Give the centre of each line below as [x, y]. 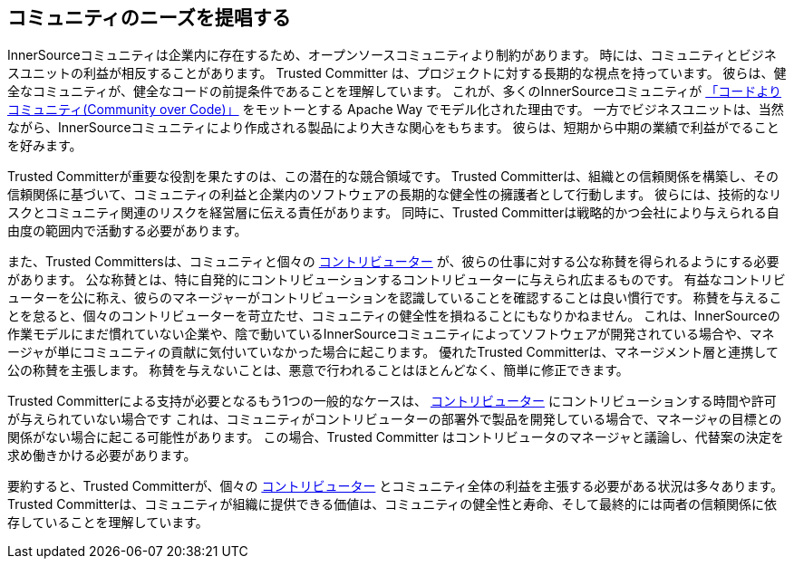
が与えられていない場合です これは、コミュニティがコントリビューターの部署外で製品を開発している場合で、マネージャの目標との [395, 419]
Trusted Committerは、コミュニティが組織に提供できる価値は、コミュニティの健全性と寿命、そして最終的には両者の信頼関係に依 [392, 504]
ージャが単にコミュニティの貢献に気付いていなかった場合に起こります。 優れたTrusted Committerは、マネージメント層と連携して [393, 352]
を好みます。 [45, 146]
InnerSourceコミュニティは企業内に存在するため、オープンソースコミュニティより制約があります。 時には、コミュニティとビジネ [392, 55]
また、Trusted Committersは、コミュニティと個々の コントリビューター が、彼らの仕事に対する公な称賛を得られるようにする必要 [393, 262]
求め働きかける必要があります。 [102, 456]
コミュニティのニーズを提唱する [149, 18]
